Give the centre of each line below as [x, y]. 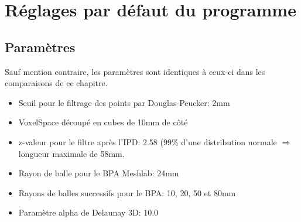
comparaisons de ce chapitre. [56, 83]
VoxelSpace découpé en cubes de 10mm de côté [103, 122]
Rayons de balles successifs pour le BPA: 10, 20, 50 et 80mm [127, 192]
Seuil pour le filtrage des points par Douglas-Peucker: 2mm [124, 102]
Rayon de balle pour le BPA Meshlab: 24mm [99, 173]
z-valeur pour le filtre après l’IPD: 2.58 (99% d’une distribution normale [148, 141]
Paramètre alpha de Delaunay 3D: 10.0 [88, 212]
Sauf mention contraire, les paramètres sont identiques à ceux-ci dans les [135, 71]
